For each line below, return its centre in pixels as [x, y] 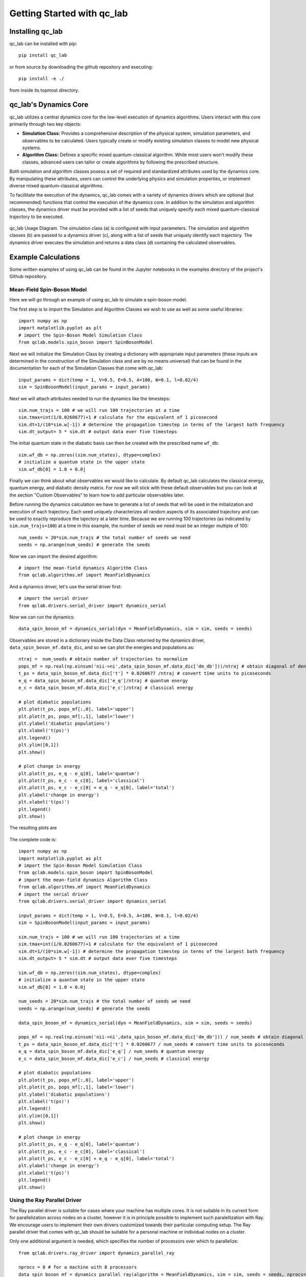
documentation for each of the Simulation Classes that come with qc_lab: [86, 368]
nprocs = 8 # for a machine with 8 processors [78, 1267]
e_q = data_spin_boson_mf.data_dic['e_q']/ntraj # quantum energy [103, 680]
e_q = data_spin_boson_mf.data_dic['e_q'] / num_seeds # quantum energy [111, 1051]
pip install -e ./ [42, 79]
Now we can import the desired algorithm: [54, 556]
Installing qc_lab [36, 31]
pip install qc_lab [43, 55]
